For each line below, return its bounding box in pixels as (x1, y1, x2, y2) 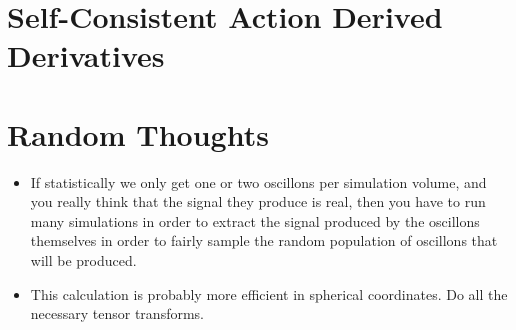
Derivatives (7, 35, 165, 76)
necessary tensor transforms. (30, 303, 204, 324)
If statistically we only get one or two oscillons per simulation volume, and (30, 171, 487, 192)
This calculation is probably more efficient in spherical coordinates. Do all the (30, 283, 508, 304)
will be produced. (30, 250, 137, 271)
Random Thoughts (7, 113, 269, 154)
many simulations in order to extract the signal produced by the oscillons (30, 210, 480, 231)
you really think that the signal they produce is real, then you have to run (30, 191, 486, 212)
